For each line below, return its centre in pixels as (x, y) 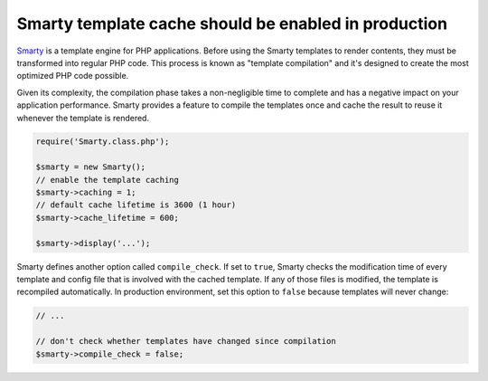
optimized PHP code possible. (73, 76)
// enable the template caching (108, 180)
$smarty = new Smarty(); (91, 167)
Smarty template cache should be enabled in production (232, 24)
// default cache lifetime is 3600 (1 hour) (136, 205)
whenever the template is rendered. (83, 118)
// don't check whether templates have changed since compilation (186, 341)
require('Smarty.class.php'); (103, 142)
